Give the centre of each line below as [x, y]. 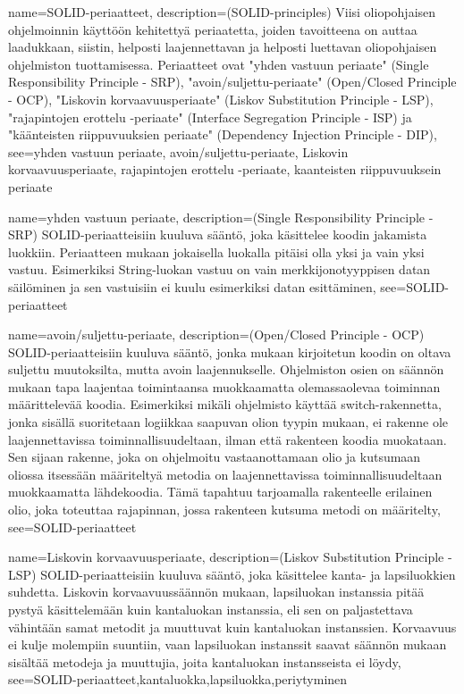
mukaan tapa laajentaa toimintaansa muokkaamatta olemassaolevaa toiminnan [224, 386]
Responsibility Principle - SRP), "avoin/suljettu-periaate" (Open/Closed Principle [232, 82]
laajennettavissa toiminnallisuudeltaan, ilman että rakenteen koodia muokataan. [228, 439]
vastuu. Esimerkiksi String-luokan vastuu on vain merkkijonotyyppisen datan [219, 269]
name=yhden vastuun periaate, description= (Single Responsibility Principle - [221, 217]
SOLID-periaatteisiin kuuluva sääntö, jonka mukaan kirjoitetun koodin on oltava [230, 351]
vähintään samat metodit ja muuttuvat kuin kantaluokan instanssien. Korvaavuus [232, 627]
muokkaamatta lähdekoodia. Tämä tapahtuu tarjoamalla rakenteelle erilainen [220, 492]
